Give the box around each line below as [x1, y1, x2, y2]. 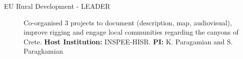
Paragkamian [24, 46, 63, 56]
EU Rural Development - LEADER [4, 1, 110, 11]
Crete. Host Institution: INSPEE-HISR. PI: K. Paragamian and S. [24, 36, 233, 46]
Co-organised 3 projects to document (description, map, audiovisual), [24, 17, 232, 27]
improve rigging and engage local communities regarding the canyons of [24, 27, 239, 37]
